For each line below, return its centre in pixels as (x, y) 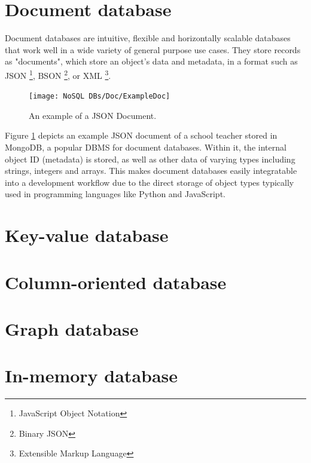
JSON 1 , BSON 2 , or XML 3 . (58, 74)
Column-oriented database (116, 282)
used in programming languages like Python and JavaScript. (115, 194)
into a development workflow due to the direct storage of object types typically (150, 182)
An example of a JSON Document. (93, 115)
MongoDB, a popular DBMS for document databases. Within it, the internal (146, 147)
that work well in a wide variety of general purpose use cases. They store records (153, 49)
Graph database (72, 328)
